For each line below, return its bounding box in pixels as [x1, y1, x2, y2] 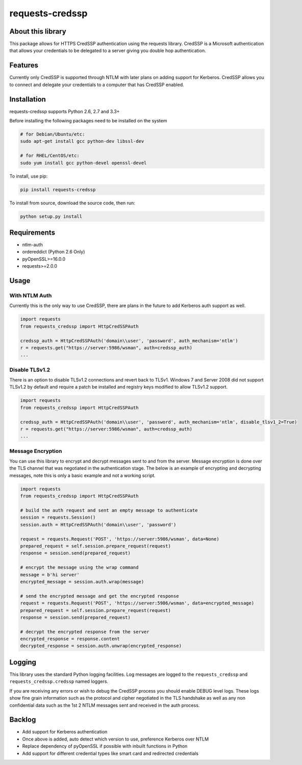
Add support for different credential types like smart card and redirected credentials [22, 750, 199, 756]
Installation [9, 95, 46, 104]
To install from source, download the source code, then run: [9, 199, 135, 206]
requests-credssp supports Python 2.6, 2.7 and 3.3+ [9, 108, 120, 114]
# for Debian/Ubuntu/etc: [20, 132, 85, 137]
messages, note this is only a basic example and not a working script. [9, 472, 156, 478]
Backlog [9, 716, 36, 724]
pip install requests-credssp [20, 187, 96, 192]
